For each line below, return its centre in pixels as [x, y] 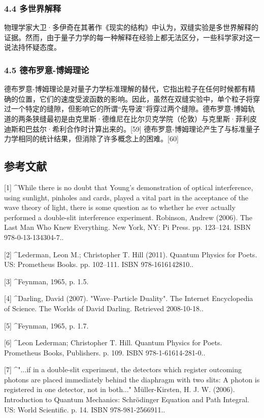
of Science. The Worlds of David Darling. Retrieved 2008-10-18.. [104, 308]
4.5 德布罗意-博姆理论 [47, 69]
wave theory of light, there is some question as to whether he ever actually [120, 207]
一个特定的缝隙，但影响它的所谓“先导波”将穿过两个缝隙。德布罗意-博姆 [129, 109]
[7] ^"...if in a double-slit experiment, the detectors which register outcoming [123, 369]
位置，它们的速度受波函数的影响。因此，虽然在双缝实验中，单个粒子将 [135, 98]
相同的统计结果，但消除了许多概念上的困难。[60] [98, 139]
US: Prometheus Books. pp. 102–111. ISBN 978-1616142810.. [99, 264]
